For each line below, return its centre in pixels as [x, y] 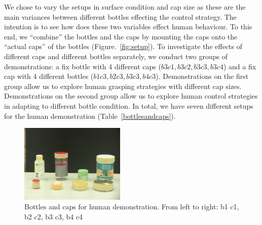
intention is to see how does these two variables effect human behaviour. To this [128, 27]
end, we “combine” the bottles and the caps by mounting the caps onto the [121, 36]
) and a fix [240, 66]
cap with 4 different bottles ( [49, 76]
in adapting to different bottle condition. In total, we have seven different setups [129, 105]
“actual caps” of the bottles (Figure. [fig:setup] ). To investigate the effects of [123, 46]
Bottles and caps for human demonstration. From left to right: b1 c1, [132, 207]
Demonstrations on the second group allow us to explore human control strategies [131, 96]
